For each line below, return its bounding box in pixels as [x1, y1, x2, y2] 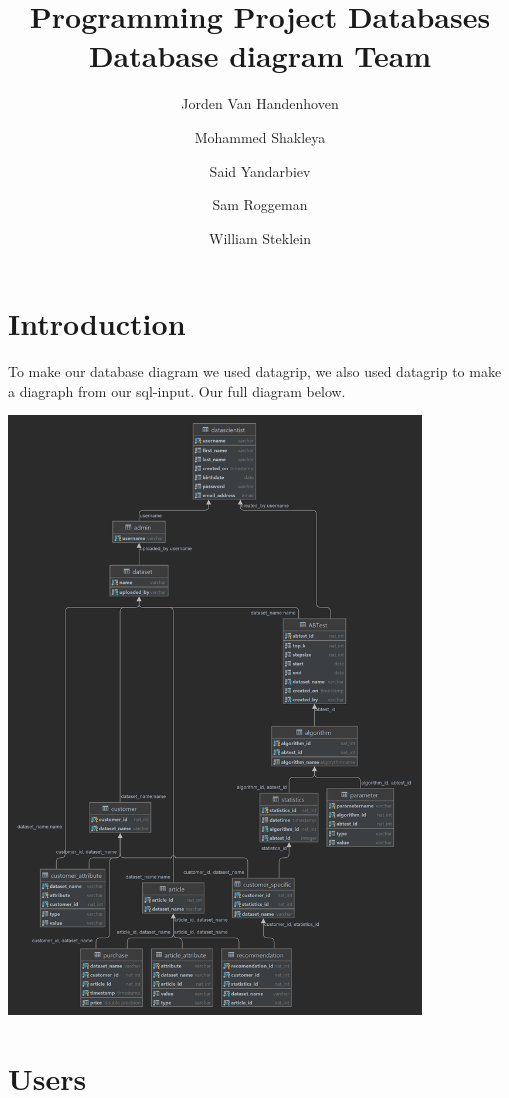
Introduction [8, 303, 186, 344]
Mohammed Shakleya [194, 126, 326, 147]
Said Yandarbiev [209, 160, 311, 181]
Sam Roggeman [212, 194, 308, 215]
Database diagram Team [88, 35, 432, 76]
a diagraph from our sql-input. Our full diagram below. [8, 380, 346, 401]
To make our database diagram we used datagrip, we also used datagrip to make [8, 361, 502, 382]
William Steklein [209, 227, 311, 248]
